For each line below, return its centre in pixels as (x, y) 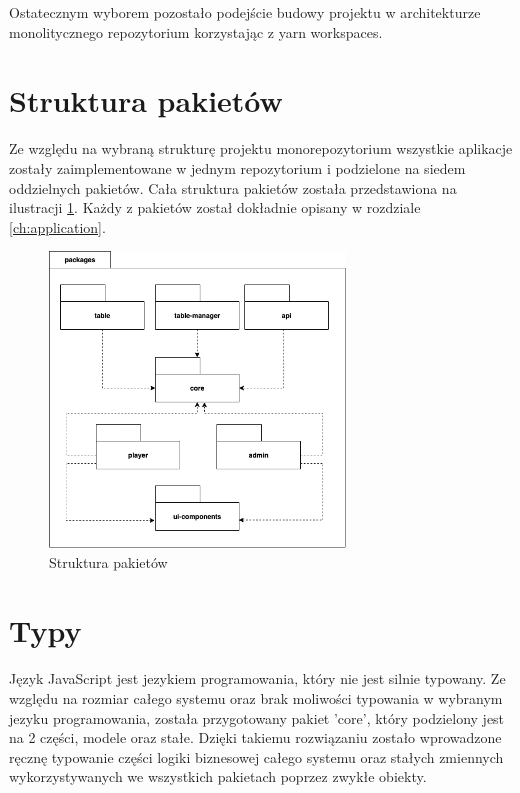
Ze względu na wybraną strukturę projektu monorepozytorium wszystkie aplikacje (261, 148)
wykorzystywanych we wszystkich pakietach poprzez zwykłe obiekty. (218, 776)
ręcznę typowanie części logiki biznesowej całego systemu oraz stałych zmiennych (256, 756)
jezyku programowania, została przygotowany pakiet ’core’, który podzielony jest (257, 717)
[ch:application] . (57, 226)
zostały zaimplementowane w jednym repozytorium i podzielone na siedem (237, 167)
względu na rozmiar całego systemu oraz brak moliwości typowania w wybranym (256, 697)
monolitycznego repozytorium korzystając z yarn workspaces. (196, 31)
